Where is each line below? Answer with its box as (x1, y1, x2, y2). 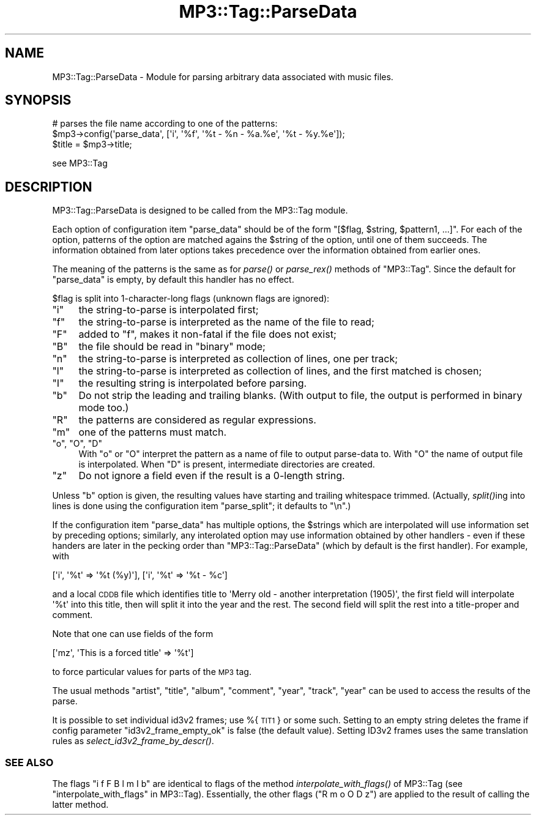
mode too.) (78, 401, 129, 414)
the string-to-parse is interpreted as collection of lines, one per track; (78, 352, 398, 365)
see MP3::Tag (52, 158, 108, 169)
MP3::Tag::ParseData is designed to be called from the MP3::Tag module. (52, 205, 348, 216)
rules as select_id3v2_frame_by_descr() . (52, 736, 214, 747)
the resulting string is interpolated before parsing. (78, 377, 307, 390)
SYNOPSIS (5, 92, 72, 108)
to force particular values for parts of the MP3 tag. (52, 666, 251, 677)
